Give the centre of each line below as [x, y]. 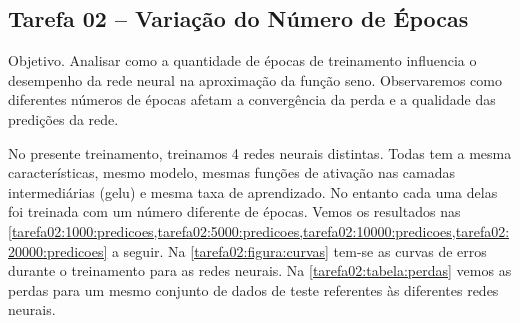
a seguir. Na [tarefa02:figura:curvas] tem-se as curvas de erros [299, 250]
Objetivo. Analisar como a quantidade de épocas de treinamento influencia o [242, 60]
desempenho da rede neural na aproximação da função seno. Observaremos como [255, 79]
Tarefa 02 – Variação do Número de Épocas [238, 18]
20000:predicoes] [58, 250]
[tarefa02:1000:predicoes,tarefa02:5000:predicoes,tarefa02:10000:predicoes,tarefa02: [259, 230]
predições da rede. [63, 118]
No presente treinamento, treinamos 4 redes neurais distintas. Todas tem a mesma [260, 152]
